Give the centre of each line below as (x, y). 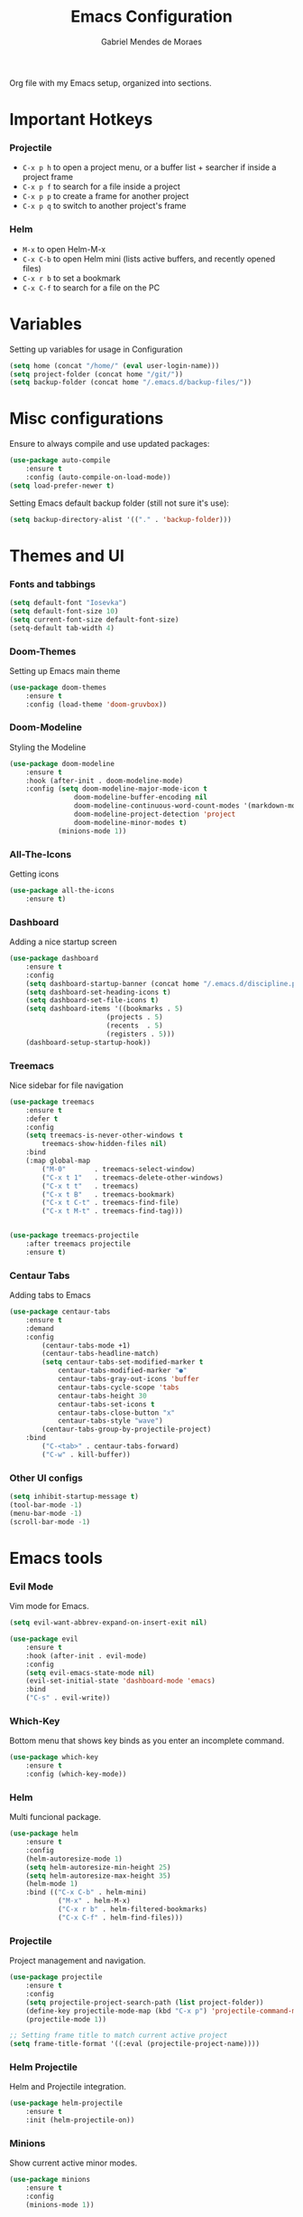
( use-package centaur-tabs (60, 1312)
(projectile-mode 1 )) (66, 2019)
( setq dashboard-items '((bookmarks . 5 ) (104, 1009)
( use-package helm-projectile (66, 2103)
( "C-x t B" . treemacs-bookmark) (109, 1194)
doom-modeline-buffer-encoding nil (140, 798)
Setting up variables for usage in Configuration (96, 349)
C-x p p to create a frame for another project (106, 196)
